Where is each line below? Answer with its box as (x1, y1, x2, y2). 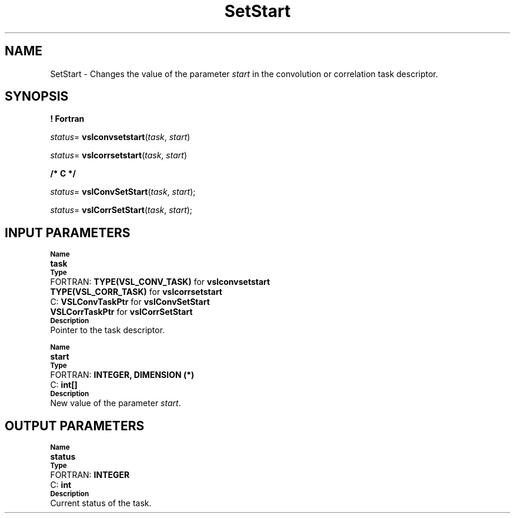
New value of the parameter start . (50, 398, 181, 409)
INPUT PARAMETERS (5, 225, 131, 240)
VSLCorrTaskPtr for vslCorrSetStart (50, 307, 193, 317)
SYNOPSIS (5, 89, 69, 104)
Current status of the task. (50, 498, 152, 509)
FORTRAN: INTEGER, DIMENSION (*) (50, 370, 195, 380)
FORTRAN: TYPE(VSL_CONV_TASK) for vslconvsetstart (50, 277, 270, 287)
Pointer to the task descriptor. (50, 325, 165, 336)
